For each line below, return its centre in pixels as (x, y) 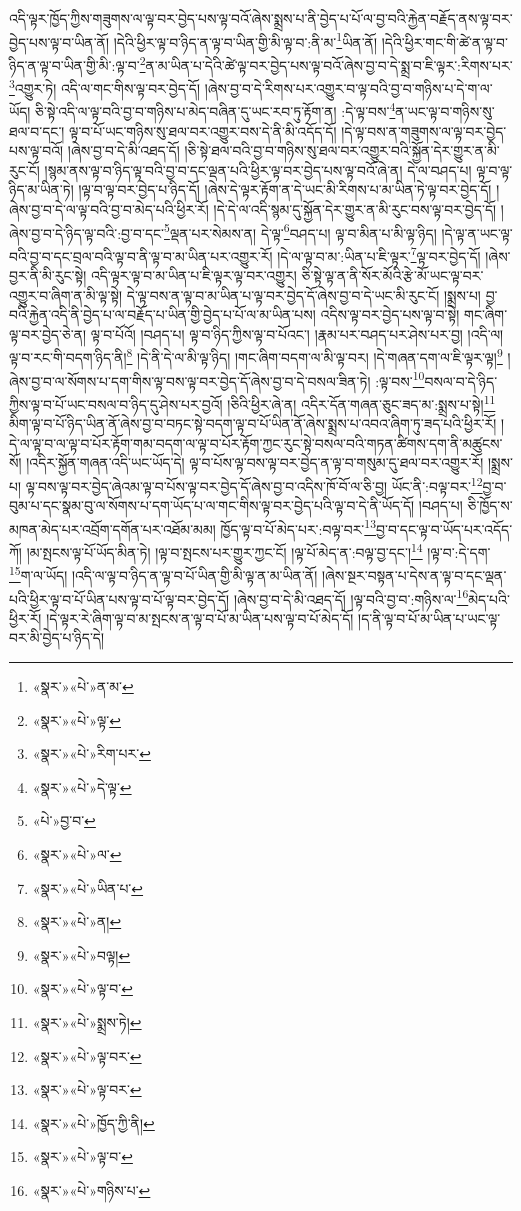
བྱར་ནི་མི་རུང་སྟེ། (48, 275)
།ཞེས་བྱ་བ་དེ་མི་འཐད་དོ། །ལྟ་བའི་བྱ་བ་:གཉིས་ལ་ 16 (351, 597)
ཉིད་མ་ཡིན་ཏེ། (41, 189)
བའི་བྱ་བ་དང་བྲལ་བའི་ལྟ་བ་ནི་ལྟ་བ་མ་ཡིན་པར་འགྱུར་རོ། (141, 255)
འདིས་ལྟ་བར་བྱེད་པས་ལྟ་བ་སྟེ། (390, 314)
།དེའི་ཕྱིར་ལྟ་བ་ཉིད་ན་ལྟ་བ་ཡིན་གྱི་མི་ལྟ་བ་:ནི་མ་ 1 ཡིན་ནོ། (245, 40)
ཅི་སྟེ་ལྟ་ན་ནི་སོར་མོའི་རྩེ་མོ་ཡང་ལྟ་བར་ (392, 275)
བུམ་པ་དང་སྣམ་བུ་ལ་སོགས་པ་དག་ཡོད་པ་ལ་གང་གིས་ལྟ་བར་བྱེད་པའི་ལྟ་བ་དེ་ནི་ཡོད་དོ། (212, 505)
